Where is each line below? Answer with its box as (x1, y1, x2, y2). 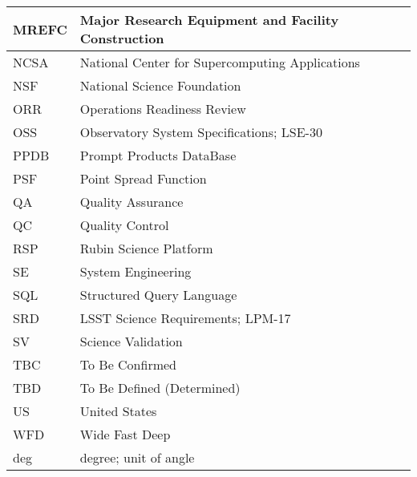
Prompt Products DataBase (79, 146, 237, 164)
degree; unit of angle (79, 448, 195, 467)
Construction (79, 29, 164, 47)
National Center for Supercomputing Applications (79, 53, 360, 71)
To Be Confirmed (79, 355, 177, 374)
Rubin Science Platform (79, 239, 213, 257)
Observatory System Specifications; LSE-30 (79, 123, 322, 141)
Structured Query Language (79, 285, 237, 304)
